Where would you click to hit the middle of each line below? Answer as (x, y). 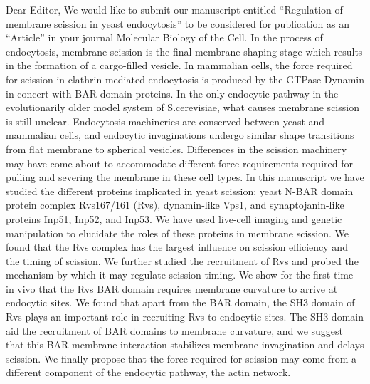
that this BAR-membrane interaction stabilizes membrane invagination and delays (185, 344)
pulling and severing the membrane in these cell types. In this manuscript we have (185, 177)
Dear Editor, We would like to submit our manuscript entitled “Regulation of (174, 9)
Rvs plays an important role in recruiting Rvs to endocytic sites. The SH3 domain (185, 317)
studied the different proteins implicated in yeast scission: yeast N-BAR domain (180, 191)
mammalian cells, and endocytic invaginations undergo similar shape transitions (180, 135)
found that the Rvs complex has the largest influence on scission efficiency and (177, 247)
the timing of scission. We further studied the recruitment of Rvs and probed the (182, 260)
